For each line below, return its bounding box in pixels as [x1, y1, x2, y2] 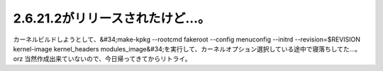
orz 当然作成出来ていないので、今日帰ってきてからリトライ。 [13, 55, 191, 63]
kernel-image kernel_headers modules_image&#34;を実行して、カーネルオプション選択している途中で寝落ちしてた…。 [13, 44, 362, 53]
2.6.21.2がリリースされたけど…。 [13, 11, 211, 26]
